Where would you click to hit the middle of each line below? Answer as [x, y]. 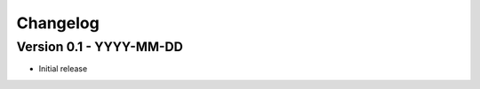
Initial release [63, 69]
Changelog [58, 23]
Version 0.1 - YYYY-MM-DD [100, 47]
